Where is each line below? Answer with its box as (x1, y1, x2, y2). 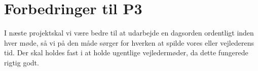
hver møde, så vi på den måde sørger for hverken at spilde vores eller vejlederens (4, 37, 254, 48)
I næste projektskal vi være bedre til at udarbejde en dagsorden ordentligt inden (4, 27, 254, 38)
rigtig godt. (4, 57, 39, 67)
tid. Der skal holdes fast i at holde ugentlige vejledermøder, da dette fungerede (4, 47, 248, 58)
